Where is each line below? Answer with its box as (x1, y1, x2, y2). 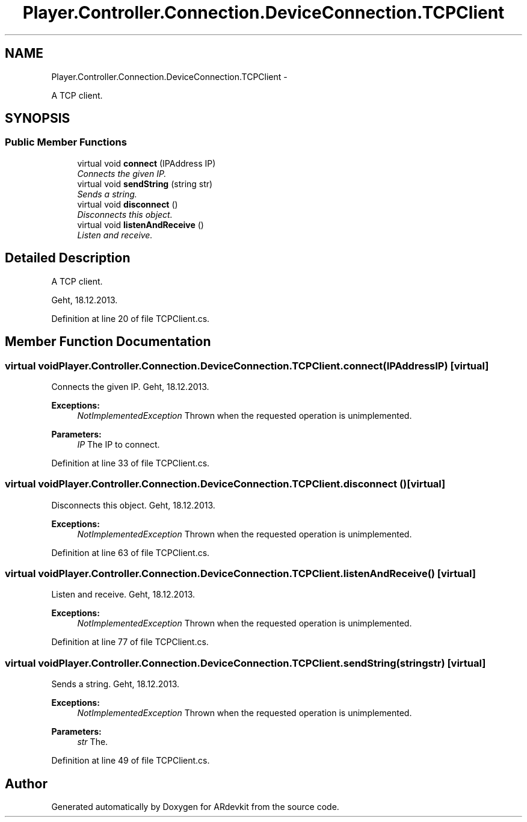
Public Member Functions (5, 136, 127, 149)
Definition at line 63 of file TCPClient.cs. (51, 547, 210, 558)
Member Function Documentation (5, 334, 211, 350)
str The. (77, 737, 108, 747)
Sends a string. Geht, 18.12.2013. (51, 679, 180, 690)
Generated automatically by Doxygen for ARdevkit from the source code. (51, 801, 339, 812)
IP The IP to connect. (77, 439, 160, 450)
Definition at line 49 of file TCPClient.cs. (51, 755, 210, 766)
